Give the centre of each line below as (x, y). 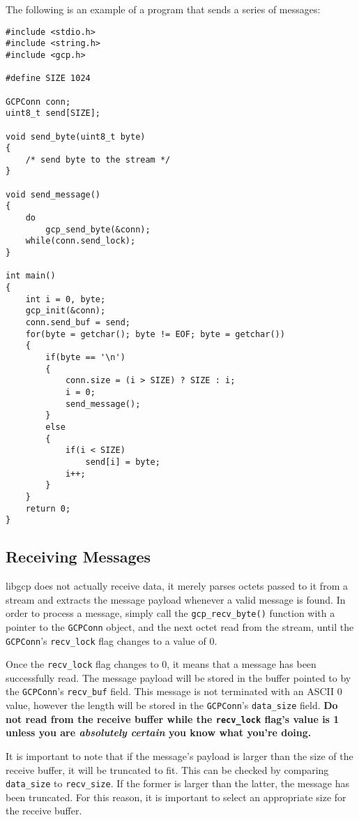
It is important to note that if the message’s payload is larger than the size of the (179, 755)
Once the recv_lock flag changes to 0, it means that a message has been (161, 664)
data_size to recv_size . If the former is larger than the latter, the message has (177, 783)
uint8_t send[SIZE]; (53, 113)
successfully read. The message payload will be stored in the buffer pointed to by (178, 677)
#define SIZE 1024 (48, 79)
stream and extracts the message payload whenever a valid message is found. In (176, 599)
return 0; (48, 508)
